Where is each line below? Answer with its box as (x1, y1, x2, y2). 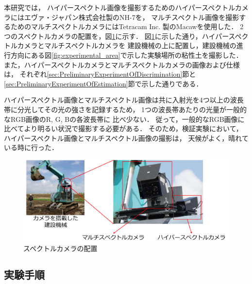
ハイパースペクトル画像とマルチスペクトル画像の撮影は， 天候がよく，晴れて (4, 133, 249, 143)
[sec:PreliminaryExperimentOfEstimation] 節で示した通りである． (4, 78, 203, 88)
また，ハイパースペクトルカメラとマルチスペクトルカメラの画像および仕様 (4, 59, 240, 69)
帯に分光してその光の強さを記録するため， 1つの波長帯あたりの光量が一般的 (4, 104, 247, 114)
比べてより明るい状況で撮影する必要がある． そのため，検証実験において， (4, 123, 243, 134)
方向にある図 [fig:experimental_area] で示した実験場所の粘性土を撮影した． (10, 50, 243, 60)
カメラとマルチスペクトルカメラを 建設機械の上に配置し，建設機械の (17, 40, 236, 50)
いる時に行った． (4, 142, 58, 152)
